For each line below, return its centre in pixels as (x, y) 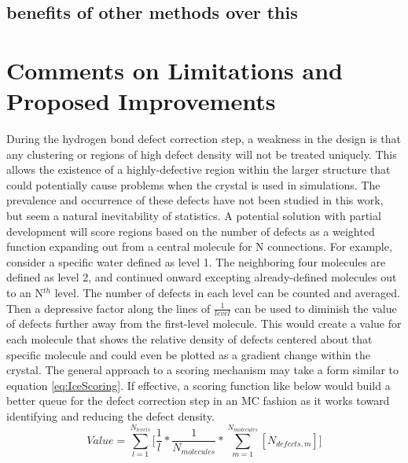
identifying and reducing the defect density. (110, 416)
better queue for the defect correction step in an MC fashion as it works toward (198, 401)
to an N (25, 293)
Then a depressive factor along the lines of (108, 308)
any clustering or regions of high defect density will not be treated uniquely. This (202, 154)
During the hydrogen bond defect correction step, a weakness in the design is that (204, 139)
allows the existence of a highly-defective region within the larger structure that (198, 169)
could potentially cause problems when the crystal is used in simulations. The (193, 184)
